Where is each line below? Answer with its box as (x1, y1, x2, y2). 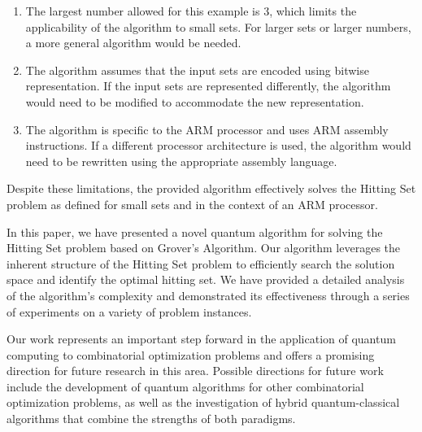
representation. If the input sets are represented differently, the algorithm (25, 77, 391, 94)
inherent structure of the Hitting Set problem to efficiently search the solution (7, 255, 395, 272)
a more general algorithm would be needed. (25, 34, 241, 51)
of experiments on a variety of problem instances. (7, 303, 252, 320)
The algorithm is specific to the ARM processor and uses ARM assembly (25, 120, 389, 137)
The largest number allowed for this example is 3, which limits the (25, 2, 357, 19)
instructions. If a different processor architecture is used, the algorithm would (25, 137, 411, 154)
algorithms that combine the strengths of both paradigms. (7, 410, 296, 427)
